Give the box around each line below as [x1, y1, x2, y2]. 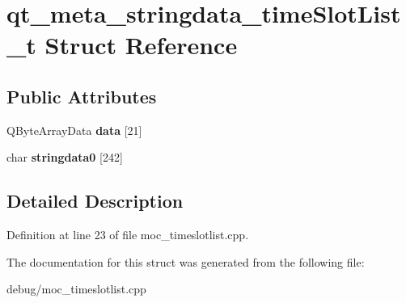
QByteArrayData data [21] [6, 121, 142, 138]
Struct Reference [44, 28, 238, 61]
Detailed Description [6, 188, 184, 213]
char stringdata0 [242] [6, 149, 123, 166]
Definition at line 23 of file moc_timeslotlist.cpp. [6, 226, 249, 243]
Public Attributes [6, 83, 157, 108]
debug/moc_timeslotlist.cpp [6, 280, 146, 297]
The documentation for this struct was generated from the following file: [6, 253, 365, 270]
